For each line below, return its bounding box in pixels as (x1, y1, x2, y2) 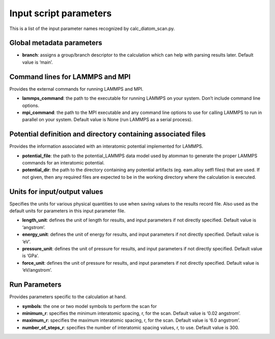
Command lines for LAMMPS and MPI (9, 72, 131, 81)
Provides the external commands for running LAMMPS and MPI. (9, 86, 144, 92)
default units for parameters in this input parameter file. (9, 208, 126, 214)
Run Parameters (9, 280, 62, 289)
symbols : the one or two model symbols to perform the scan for (22, 303, 157, 309)
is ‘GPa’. (22, 252, 39, 259)
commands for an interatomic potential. (22, 160, 105, 165)
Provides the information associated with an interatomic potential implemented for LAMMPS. (9, 143, 204, 150)
